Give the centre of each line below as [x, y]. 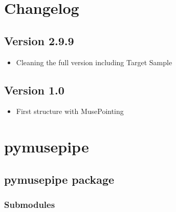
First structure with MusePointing [70, 111]
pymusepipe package [59, 179]
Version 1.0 [34, 90]
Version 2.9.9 [39, 40]
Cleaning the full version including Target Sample [94, 62]
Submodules [30, 205]
